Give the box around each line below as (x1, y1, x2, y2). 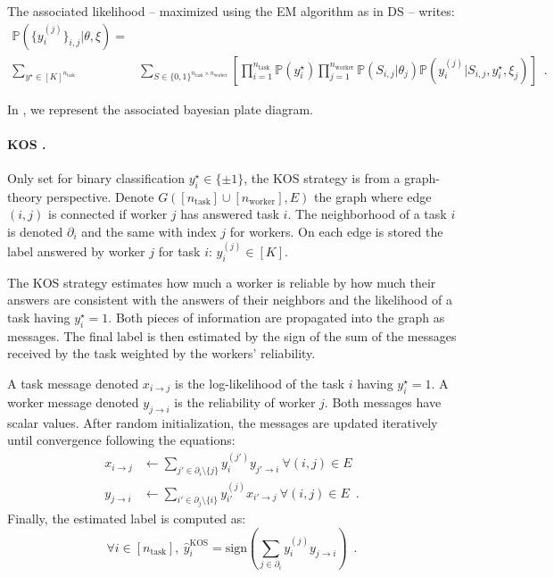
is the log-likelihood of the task (175, 374, 345, 393)
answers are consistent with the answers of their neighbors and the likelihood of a (7, 290, 452, 309)
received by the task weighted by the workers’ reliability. (7, 344, 316, 363)
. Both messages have (324, 392, 442, 411)
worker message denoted (7, 392, 139, 411)
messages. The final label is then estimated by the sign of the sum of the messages (7, 326, 457, 345)
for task (158, 242, 201, 261)
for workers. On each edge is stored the (229, 222, 443, 241)
